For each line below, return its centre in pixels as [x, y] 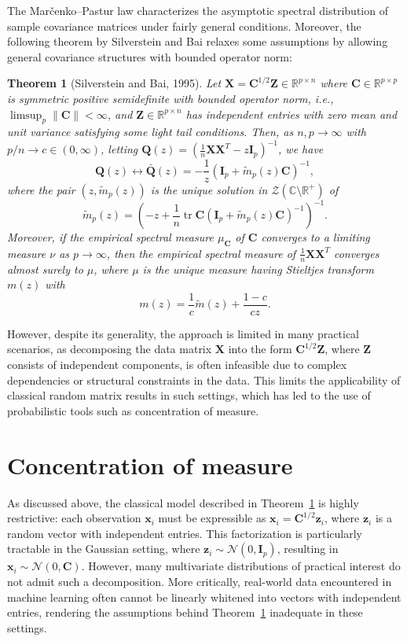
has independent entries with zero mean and [291, 114]
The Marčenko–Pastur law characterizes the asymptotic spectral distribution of [198, 10]
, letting [119, 149]
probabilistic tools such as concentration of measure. [133, 410]
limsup [26, 115]
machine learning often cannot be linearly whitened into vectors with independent [204, 597]
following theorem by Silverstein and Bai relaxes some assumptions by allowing [198, 41]
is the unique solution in [209, 189]
